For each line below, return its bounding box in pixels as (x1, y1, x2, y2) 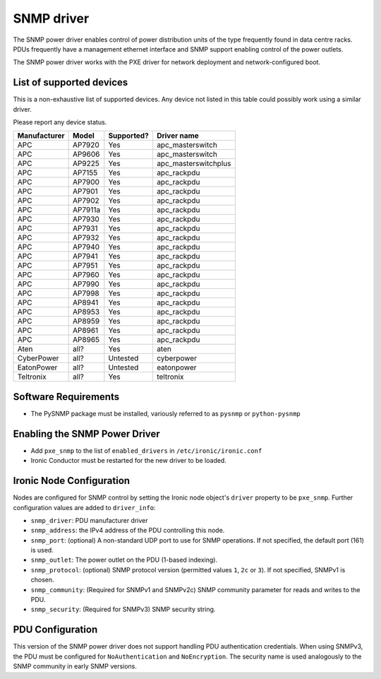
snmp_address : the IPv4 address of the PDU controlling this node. (30, 526, 225, 535)
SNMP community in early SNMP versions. (13, 662, 138, 671)
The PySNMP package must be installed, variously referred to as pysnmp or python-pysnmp (30, 409, 301, 418)
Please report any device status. (13, 118, 107, 126)
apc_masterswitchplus (156, 159, 231, 169)
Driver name (156, 131, 199, 141)
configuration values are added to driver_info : (13, 503, 156, 512)
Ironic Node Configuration (13, 475, 131, 487)
